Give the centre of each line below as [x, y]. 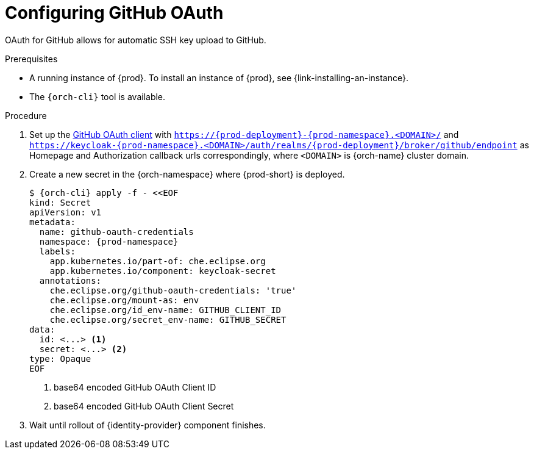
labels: [57, 251]
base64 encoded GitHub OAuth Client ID [135, 387]
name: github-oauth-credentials [116, 232]
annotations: [70, 280]
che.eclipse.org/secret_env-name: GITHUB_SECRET [168, 319]
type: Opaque [60, 359]
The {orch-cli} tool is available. [98, 96]
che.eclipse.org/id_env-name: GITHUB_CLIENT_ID [166, 310]
